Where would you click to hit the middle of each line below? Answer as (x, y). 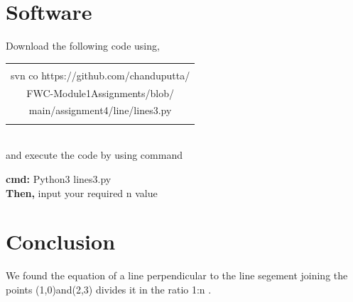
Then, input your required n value (82, 192)
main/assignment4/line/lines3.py (100, 110)
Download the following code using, (83, 46)
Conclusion (61, 241)
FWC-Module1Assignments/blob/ (100, 93)
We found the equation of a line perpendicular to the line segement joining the (177, 275)
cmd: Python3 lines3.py (59, 178)
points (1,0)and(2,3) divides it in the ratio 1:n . (109, 289)
